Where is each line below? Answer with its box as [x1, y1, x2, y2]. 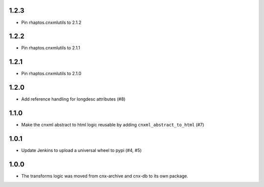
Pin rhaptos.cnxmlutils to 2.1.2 [21, 20, 82, 25]
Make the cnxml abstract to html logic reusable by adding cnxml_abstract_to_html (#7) [21, 122, 204, 128]
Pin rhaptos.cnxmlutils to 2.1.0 [21, 71, 82, 77]
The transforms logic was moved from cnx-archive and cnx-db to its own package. [21, 173, 188, 179]
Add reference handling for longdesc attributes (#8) [21, 96, 126, 102]
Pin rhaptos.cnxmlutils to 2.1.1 [21, 45, 80, 51]
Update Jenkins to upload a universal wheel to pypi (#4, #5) [21, 147, 142, 153]
